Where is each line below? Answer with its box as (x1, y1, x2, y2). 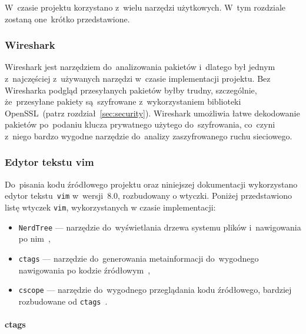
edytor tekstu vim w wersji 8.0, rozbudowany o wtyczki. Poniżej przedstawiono (5, 189, 292, 202)
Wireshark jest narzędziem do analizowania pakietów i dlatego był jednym (5, 61, 275, 73)
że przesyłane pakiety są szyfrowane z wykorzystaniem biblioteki (5, 95, 241, 108)
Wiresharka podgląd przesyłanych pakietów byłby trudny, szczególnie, (5, 83, 257, 96)
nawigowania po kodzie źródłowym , (18, 263, 151, 276)
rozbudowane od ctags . (18, 295, 108, 307)
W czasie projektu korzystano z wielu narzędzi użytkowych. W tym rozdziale (5, 1, 286, 13)
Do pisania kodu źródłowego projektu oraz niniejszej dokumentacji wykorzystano (5, 178, 298, 190)
